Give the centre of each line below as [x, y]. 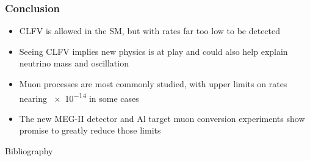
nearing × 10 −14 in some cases [79, 97]
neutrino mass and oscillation [74, 63]
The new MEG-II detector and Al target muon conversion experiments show [162, 118]
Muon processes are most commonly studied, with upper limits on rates [153, 84]
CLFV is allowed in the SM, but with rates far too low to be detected [150, 31]
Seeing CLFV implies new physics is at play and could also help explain [153, 51]
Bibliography [29, 151]
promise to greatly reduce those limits [90, 130]
